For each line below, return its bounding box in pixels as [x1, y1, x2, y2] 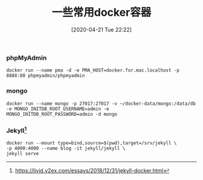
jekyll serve [6, 151, 39, 157]
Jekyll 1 [6, 125, 27, 135]
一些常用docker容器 [51, 5, 152, 19]
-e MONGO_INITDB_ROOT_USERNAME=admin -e [6, 105, 110, 112]
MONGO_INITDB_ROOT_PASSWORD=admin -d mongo [6, 111, 118, 117]
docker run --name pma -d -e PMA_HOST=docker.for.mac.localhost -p [6, 67, 180, 73]
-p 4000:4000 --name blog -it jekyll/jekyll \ [6, 145, 126, 152]
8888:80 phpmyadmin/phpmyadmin [6, 73, 85, 79]
